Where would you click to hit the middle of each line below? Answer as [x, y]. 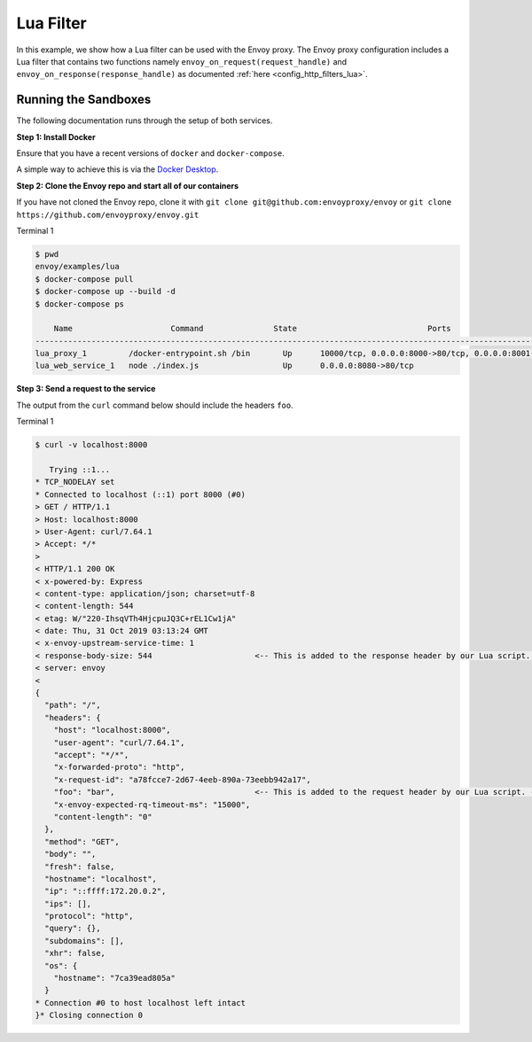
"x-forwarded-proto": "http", [119, 767]
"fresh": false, [80, 867]
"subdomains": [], [84, 941]
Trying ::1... [80, 470]
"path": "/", [73, 705]
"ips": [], [68, 903]
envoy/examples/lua [77, 267]
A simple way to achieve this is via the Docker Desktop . [117, 169]
